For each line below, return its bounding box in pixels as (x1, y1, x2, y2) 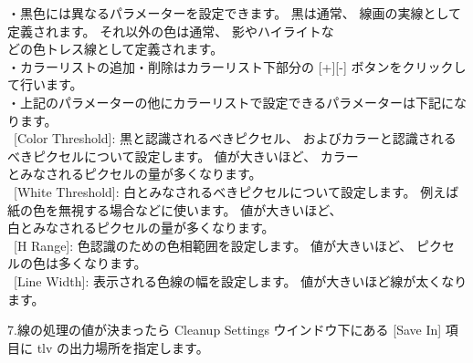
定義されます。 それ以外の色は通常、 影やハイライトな (7, 21, 334, 40)
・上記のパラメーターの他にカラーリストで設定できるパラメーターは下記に (7, 92, 454, 111)
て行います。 (7, 75, 83, 94)
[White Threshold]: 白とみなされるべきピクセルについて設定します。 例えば (13, 181, 459, 201)
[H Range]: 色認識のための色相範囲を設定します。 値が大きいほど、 (13, 235, 413, 254)
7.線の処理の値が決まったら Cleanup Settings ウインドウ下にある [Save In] (7, 320, 442, 339)
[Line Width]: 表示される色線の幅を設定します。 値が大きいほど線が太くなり (13, 271, 468, 290)
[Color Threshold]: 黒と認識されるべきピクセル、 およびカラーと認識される (13, 129, 457, 148)
